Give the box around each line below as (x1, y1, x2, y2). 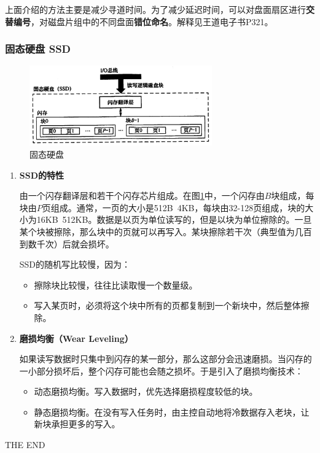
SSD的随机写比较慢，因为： (19, 258, 131, 271)
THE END (5, 438, 45, 451)
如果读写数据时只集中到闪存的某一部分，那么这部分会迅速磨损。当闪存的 (19, 352, 312, 365)
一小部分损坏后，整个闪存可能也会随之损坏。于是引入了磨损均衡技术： (19, 364, 303, 377)
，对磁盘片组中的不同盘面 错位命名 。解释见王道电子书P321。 (31, 15, 273, 28)
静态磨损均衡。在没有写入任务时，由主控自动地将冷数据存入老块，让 (34, 405, 310, 418)
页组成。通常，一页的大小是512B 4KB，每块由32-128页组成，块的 (42, 201, 305, 214)
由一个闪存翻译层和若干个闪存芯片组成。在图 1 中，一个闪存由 (19, 189, 265, 202)
